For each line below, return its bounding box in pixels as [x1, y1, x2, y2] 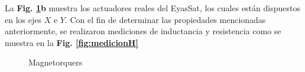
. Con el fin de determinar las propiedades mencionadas [64, 13, 266, 25]
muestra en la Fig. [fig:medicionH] [5, 36, 138, 48]
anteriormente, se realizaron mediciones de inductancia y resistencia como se [5, 25, 281, 37]
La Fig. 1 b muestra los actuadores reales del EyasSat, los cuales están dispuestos [5, 2, 300, 14]
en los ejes [5, 13, 41, 25]
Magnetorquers [28, 56, 83, 68]
